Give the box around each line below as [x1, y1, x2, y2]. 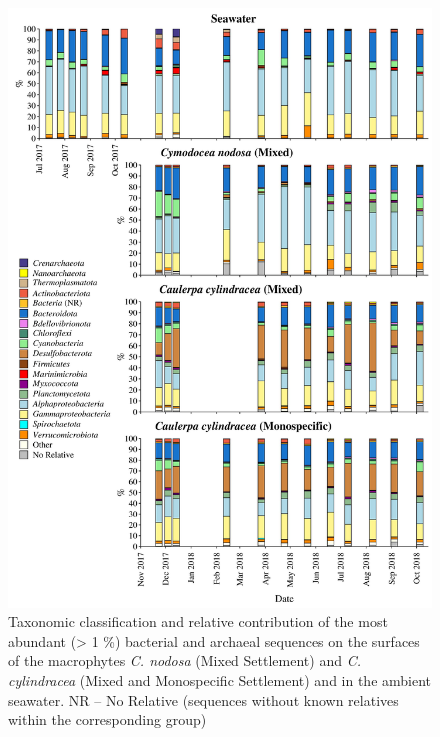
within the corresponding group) [8, 709, 207, 730]
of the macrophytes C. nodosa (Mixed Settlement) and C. [8, 650, 361, 671]
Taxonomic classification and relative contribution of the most [8, 611, 388, 632]
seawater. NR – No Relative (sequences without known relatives [8, 689, 399, 710]
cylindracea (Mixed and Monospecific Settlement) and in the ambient [8, 670, 432, 691]
